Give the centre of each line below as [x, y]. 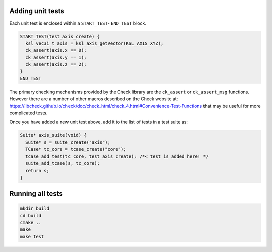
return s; [38, 171]
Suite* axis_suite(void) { [53, 135]
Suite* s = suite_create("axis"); [68, 142]
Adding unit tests [37, 11]
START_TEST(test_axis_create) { [60, 36]
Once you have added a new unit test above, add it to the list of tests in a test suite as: [99, 122]
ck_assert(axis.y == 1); [56, 57]
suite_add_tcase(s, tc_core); [63, 163]
